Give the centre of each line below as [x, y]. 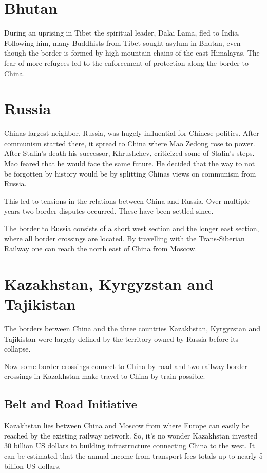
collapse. [17, 349]
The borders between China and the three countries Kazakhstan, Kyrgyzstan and [132, 329]
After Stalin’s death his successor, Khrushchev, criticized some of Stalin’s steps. [129, 153]
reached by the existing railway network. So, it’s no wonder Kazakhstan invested [131, 435]
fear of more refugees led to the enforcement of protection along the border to [126, 63]
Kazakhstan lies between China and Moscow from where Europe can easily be [127, 425]
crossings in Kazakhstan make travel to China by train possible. [105, 376]
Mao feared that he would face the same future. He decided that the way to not [130, 163]
